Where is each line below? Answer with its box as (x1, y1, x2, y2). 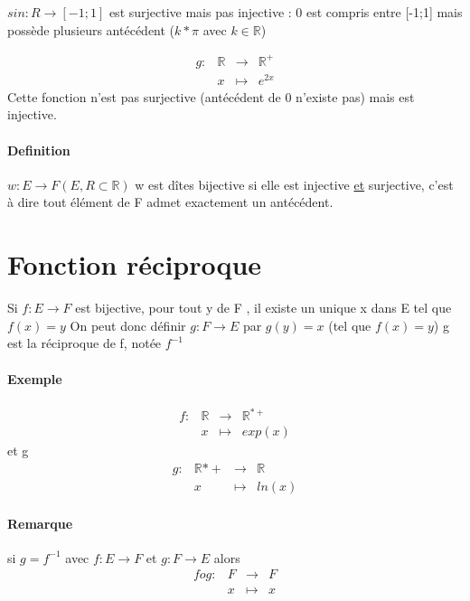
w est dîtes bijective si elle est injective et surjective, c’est (135, 174, 454, 193)
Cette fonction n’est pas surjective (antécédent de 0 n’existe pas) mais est (7, 87, 415, 106)
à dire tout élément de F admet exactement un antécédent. (7, 193, 334, 211)
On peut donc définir (70, 315, 186, 334)
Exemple (7, 369, 62, 388)
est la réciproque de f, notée (7, 333, 162, 352)
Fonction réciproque (7, 246, 262, 283)
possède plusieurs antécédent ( (7, 20, 175, 39)
